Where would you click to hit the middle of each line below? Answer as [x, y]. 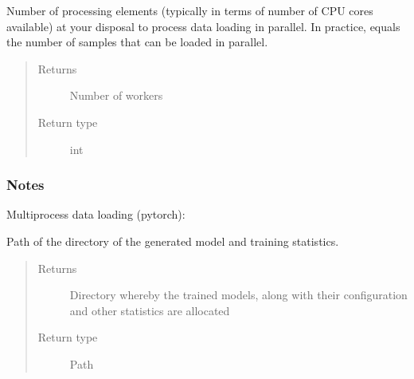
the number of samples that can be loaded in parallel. [137, 42]
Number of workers [116, 95]
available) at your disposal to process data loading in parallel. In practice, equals [203, 26]
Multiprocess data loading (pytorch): [96, 214]
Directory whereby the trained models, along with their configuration [238, 295]
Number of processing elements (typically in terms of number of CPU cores [190, 10]
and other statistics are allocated [150, 310]
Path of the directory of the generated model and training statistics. [173, 241]
